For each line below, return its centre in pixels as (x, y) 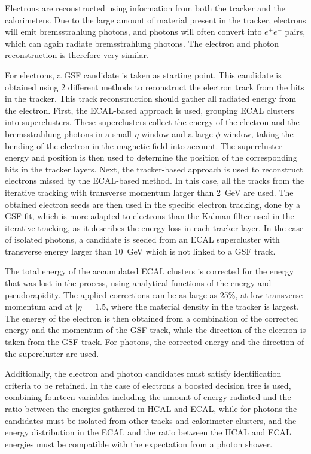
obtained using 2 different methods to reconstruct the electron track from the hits (155, 87)
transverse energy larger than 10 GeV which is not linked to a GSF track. (140, 251)
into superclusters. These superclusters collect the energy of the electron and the (152, 122)
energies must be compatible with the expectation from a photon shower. (139, 444)
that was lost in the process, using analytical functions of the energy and (138, 283)
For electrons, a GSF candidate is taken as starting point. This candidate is (143, 75)
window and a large (177, 133)
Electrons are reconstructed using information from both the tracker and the (145, 8)
